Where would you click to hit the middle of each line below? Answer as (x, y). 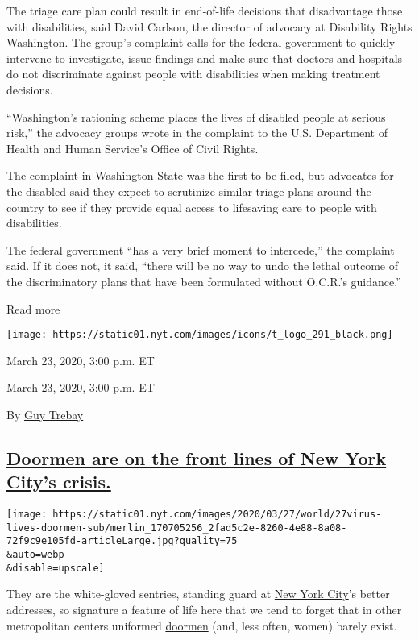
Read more (33, 308)
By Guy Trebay (45, 414)
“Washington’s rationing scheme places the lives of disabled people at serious (196, 116)
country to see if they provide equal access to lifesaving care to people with (192, 207)
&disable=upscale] (56, 568)
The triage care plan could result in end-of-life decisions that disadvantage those (205, 10)
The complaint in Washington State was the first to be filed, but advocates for (200, 175)
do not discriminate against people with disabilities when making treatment (193, 74)
